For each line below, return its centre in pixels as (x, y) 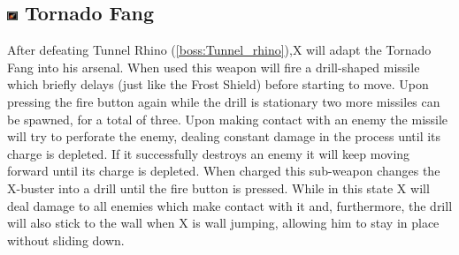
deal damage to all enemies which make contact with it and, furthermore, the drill (230, 205)
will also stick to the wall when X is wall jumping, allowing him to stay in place (223, 223)
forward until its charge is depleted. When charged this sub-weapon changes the (224, 171)
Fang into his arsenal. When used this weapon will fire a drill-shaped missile (214, 67)
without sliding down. (66, 240)
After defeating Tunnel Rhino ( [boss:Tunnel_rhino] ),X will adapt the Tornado (219, 50)
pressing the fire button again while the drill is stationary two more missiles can (224, 101)
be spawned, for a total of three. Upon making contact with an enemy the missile (228, 119)
